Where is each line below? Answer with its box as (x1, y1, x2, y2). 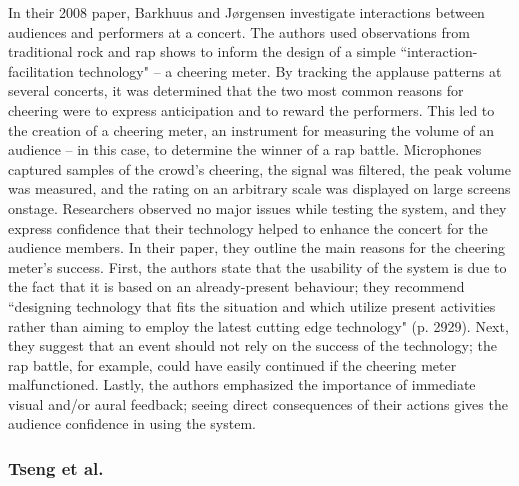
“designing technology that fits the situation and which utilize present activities (8, 295, 496, 316)
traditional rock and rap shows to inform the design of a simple (8, 41, 396, 62)
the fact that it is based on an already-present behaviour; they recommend (8, 276, 465, 297)
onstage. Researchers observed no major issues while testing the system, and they (8, 197, 507, 218)
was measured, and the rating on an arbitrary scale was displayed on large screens (8, 178, 511, 199)
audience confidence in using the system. (8, 413, 256, 434)
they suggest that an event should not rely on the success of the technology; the (8, 335, 497, 356)
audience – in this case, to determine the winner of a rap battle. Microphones (8, 139, 482, 160)
